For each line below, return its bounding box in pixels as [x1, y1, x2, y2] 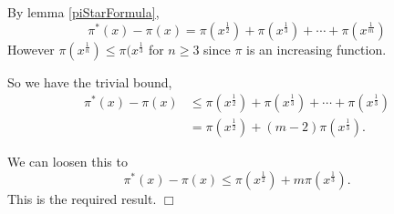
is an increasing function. [246, 39, 387, 58]
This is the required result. [7, 189, 157, 208]
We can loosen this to [7, 152, 128, 171]
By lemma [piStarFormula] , [7, 3, 160, 21]
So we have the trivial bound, [7, 72, 172, 91]
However [7, 39, 55, 58]
